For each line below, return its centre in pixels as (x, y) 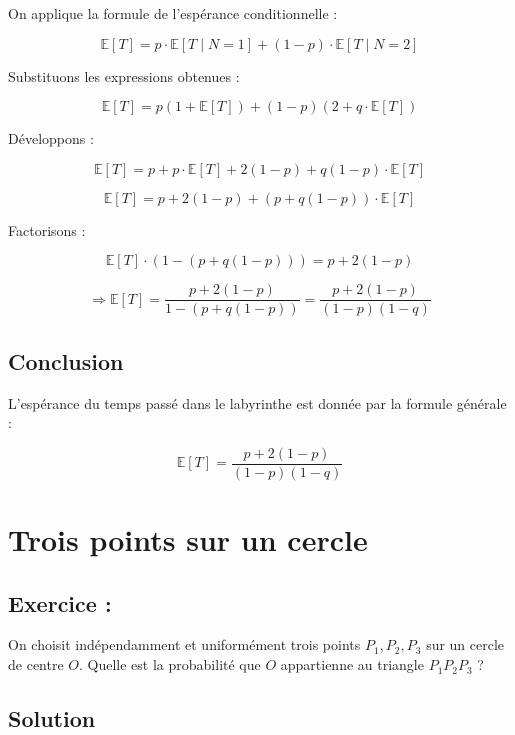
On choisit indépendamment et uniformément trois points (184, 644)
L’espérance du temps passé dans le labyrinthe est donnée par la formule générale (257, 402)
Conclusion (66, 360)
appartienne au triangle (352, 664)
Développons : (51, 138)
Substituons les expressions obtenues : (124, 75)
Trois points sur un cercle (188, 539)
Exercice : (60, 602)
